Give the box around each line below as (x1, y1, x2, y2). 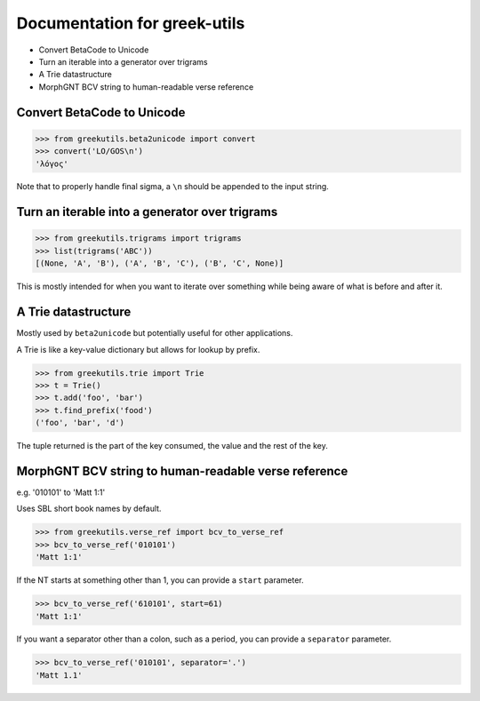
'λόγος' (35, 158, 68, 169)
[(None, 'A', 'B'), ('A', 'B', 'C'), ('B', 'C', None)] (35, 259, 284, 268)
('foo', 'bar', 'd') (35, 418, 124, 428)
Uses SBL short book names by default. (16, 503, 162, 514)
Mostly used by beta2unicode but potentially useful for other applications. (16, 328, 293, 339)
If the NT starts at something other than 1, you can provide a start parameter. (16, 575, 304, 585)
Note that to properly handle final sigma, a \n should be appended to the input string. (16, 181, 329, 192)
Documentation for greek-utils (16, 13, 245, 33)
